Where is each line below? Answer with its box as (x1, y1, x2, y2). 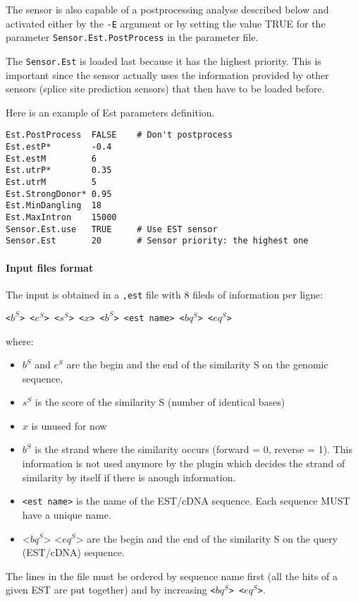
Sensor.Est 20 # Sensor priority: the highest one (6, 236, 309, 246)
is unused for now (31, 418, 107, 433)
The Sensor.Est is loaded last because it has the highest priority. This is (6, 53, 321, 68)
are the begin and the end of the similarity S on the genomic (66, 357, 328, 372)
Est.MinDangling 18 (6, 200, 102, 211)
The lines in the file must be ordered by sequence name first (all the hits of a (6, 568, 338, 583)
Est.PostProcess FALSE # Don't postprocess (6, 130, 233, 140)
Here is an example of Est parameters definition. (6, 104, 215, 119)
